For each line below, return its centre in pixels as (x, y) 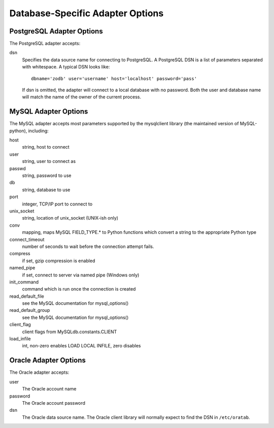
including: (39, 131)
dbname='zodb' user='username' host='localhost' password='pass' (114, 78)
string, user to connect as (49, 161)
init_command (24, 282)
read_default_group (30, 310)
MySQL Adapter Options (49, 112)
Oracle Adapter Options (48, 360)
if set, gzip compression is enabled (59, 261)
